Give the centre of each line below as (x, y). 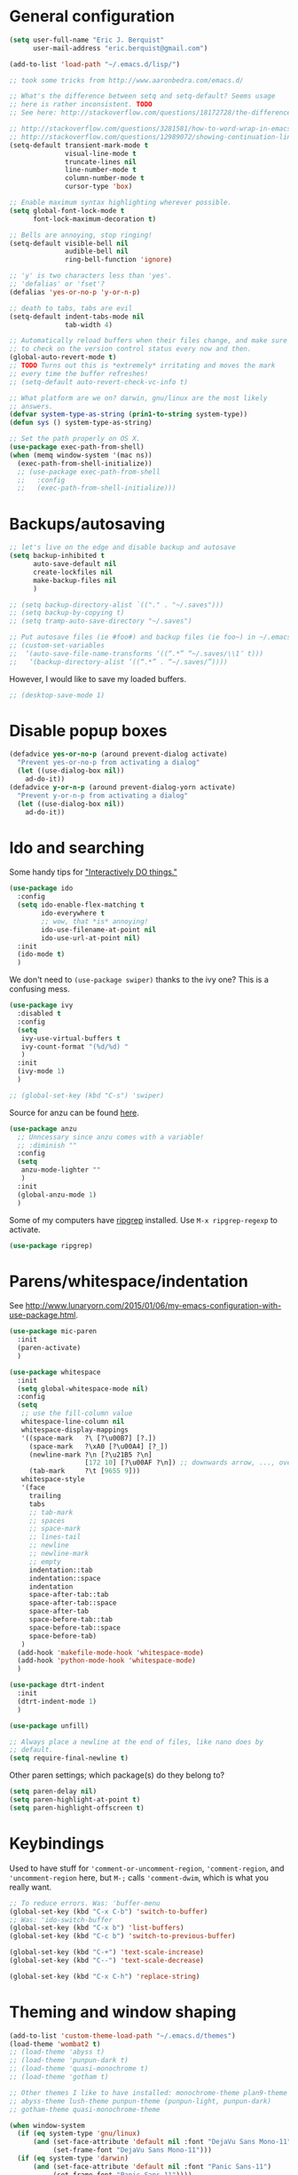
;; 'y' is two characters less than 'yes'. (91, 276)
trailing (45, 1496)
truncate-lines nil (101, 161)
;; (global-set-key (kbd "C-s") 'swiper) (87, 1095)
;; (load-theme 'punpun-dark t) (69, 2061)
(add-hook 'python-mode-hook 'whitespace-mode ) (107, 1661)
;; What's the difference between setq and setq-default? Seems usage (142, 96)
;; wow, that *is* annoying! (95, 921)
